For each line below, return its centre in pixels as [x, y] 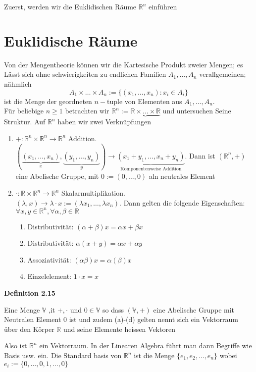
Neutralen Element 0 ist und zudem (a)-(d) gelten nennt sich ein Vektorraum [121, 319]
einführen [163, 6]
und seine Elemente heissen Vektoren [119, 329]
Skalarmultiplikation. [93, 193]
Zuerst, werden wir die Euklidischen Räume [70, 6]
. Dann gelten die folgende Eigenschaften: [182, 202]
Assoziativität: [49, 259]
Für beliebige [24, 111]
